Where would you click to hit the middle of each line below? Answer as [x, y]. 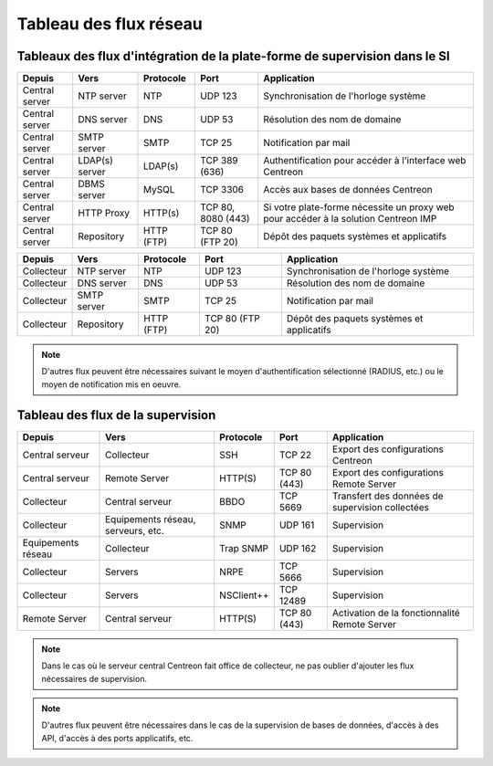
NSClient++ [244, 595]
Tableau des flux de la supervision [116, 415]
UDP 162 [298, 548]
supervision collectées [380, 507]
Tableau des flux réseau [110, 24]
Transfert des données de [388, 496]
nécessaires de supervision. [94, 678]
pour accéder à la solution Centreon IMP [350, 219]
